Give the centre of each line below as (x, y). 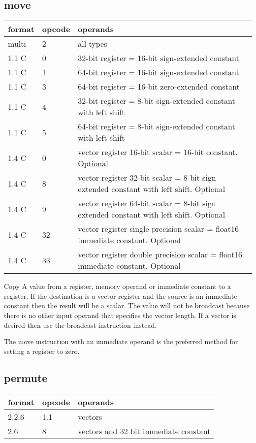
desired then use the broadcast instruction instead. (80, 325)
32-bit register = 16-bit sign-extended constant (159, 58)
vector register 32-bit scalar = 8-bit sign (147, 178)
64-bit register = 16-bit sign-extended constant (159, 72)
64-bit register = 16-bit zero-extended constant (159, 87)
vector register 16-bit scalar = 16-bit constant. (158, 152)
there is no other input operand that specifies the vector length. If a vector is (120, 315)
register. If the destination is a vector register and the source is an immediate (121, 296)
